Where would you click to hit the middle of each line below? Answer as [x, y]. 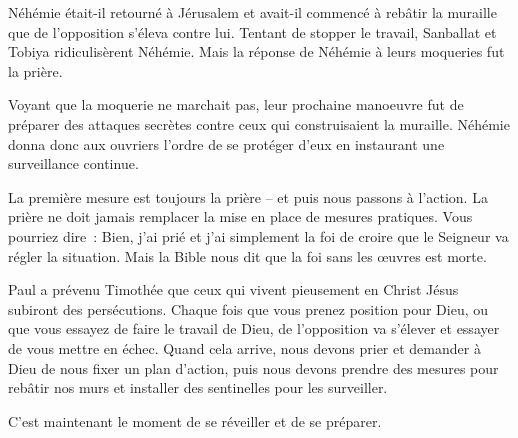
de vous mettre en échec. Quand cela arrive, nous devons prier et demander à [244, 347]
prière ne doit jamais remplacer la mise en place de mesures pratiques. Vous [240, 216]
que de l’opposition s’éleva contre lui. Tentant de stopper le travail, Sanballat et [252, 31]
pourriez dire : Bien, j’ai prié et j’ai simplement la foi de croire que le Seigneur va [258, 235]
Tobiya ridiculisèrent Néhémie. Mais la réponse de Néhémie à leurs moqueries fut [256, 51]
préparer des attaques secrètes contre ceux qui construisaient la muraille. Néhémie [259, 123]
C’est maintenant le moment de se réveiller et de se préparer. [195, 420]
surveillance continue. [73, 163]
